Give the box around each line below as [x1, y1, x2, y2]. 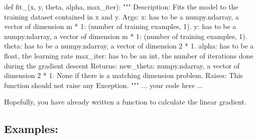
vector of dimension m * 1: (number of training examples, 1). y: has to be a [4, 21, 236, 31]
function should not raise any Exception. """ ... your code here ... [4, 79, 203, 90]
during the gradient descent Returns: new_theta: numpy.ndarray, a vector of [4, 60, 240, 70]
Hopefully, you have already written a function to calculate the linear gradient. [4, 96, 246, 107]
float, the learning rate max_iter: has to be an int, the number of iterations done [4, 50, 253, 60]
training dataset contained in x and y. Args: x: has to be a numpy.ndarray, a [4, 11, 239, 21]
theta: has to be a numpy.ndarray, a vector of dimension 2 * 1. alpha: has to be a [4, 40, 254, 51]
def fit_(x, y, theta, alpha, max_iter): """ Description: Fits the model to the [4, 1, 238, 11]
